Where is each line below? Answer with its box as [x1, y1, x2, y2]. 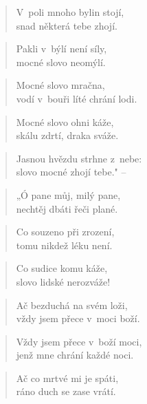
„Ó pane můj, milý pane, [16, 187, 121, 202]
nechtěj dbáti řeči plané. [16, 201, 118, 215]
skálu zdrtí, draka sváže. [16, 128, 119, 142]
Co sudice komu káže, [16, 261, 108, 275]
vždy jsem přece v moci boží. [16, 311, 140, 326]
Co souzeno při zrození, [16, 224, 115, 239]
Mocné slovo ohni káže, [16, 114, 114, 129]
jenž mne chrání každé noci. [16, 348, 134, 362]
